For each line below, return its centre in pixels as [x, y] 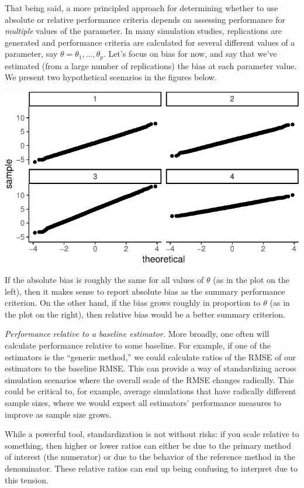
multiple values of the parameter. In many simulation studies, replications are [143, 31]
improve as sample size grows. [58, 414]
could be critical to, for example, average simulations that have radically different [151, 391]
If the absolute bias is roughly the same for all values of [104, 280]
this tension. [27, 480]
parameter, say [31, 54]
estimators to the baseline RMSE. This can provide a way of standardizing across [151, 368]
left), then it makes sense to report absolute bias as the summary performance [145, 291]
